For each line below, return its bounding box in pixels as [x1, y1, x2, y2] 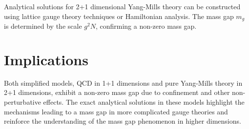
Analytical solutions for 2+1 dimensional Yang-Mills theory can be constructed [4, 1, 241, 11]
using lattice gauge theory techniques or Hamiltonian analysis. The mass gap [4, 11, 234, 21]
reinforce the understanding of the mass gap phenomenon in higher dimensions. [4, 116, 241, 126]
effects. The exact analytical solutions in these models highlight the [43, 96, 245, 107]
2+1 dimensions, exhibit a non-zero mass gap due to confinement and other [4, 87, 230, 97]
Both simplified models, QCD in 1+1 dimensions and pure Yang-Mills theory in [4, 77, 243, 88]
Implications [4, 49, 88, 69]
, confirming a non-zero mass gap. [95, 21, 197, 31]
